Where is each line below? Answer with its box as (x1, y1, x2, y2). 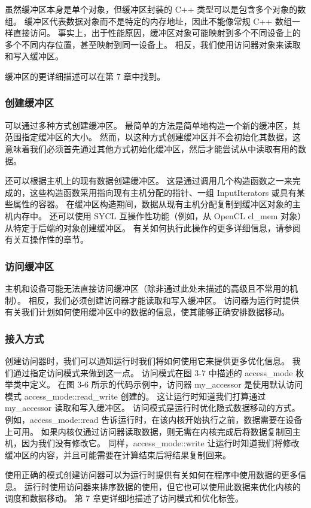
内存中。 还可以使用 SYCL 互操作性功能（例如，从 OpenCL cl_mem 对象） (13, 209, 306, 222)
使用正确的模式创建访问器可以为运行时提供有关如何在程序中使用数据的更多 (5, 468, 298, 481)
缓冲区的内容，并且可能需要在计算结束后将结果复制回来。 (5, 448, 231, 461)
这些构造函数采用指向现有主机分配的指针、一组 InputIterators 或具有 (29, 186, 297, 198)
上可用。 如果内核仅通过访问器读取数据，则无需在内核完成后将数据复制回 (5, 425, 292, 437)
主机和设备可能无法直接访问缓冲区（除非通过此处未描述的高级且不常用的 (5, 282, 289, 294)
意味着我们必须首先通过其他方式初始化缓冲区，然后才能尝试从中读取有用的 (5, 142, 298, 155)
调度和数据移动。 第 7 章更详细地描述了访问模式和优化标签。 (5, 492, 243, 504)
